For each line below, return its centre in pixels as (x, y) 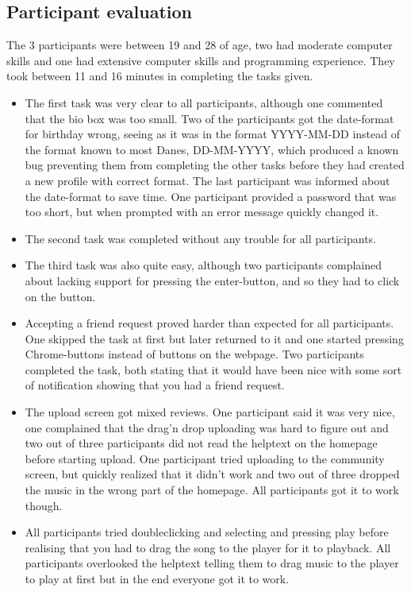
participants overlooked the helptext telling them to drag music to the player (212, 563)
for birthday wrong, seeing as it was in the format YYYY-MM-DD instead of (212, 134)
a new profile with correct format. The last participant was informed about (207, 180)
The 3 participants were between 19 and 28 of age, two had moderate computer (200, 45)
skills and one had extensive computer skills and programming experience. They (201, 60)
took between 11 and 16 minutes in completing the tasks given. (160, 76)
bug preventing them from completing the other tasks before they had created (215, 165)
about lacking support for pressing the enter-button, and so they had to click (212, 280)
